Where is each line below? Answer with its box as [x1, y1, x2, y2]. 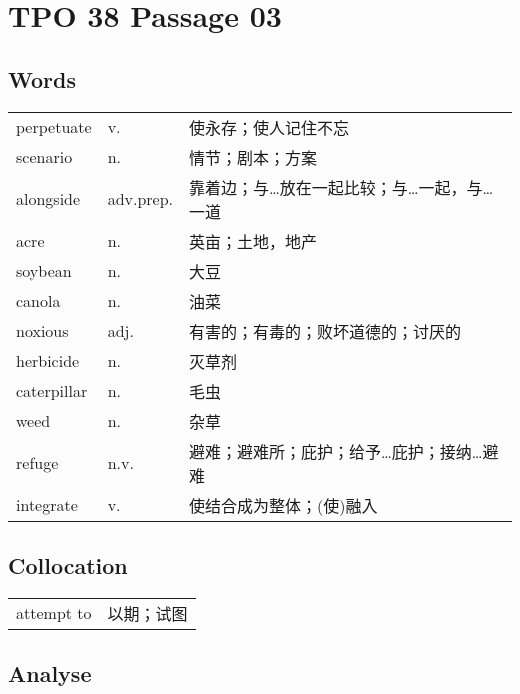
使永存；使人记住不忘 [189, 115, 350, 139]
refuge [16, 451, 59, 475]
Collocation [8, 549, 128, 580]
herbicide [16, 349, 80, 373]
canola [16, 289, 61, 313]
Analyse [8, 658, 92, 689]
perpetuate [16, 115, 92, 139]
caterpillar [16, 379, 88, 403]
